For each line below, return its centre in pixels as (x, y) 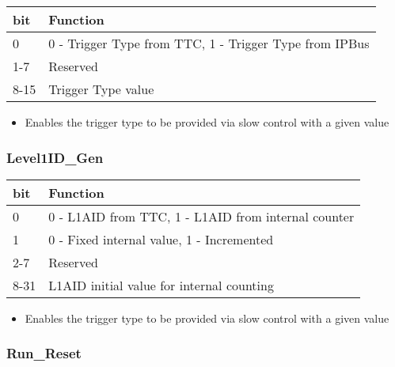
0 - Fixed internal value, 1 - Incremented (161, 239)
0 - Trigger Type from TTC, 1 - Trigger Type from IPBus (209, 43)
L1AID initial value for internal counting (161, 285)
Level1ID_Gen (55, 157)
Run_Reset (44, 353)
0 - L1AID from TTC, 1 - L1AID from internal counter (201, 216)
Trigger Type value (101, 89)
